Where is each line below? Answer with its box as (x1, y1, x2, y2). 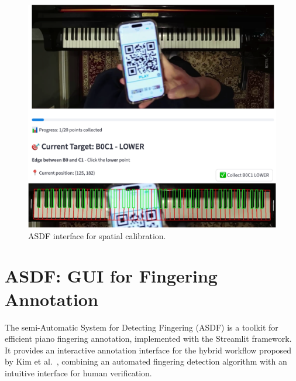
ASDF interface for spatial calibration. (28, 229, 166, 241)
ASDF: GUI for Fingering (5, 264, 218, 288)
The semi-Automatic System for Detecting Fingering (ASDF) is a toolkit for (5, 321, 278, 333)
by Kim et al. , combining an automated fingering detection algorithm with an (5, 355, 287, 368)
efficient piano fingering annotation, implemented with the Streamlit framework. (5, 332, 292, 345)
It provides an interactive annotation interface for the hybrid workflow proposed (5, 343, 292, 356)
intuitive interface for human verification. (5, 366, 152, 379)
